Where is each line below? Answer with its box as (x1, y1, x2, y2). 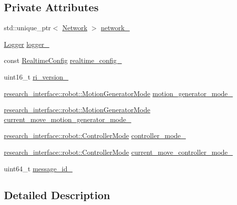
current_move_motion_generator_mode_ (4, 114, 131, 124)
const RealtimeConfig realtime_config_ (4, 55, 122, 65)
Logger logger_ (4, 39, 50, 49)
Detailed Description (4, 187, 110, 202)
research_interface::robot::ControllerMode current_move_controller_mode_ (4, 146, 233, 157)
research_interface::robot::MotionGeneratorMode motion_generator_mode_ (4, 88, 233, 98)
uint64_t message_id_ (4, 163, 73, 173)
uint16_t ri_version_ (4, 71, 69, 82)
